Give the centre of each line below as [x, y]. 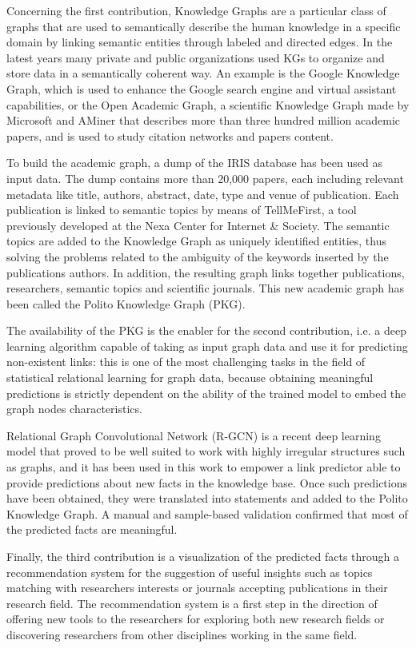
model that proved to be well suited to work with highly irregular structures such [206, 451]
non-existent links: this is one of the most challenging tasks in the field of [186, 362]
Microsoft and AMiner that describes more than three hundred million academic [204, 120]
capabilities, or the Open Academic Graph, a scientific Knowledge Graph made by [208, 104]
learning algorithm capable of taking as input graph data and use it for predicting [207, 346]
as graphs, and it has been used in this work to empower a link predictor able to [204, 467]
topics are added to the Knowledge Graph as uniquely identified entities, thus [196, 241]
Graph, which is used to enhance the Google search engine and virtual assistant [202, 88]
